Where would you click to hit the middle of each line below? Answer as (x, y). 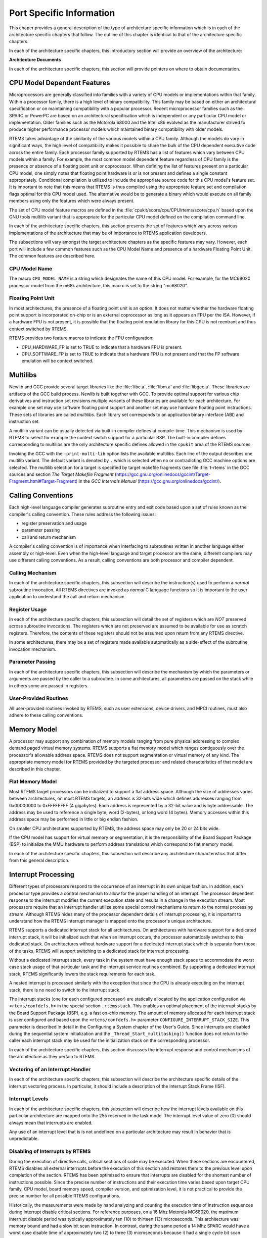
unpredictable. (24, 1138)
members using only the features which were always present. (72, 201)
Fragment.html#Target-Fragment (43, 481)
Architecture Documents (35, 60)
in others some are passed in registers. (49, 685)
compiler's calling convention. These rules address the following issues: (83, 514)
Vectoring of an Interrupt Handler (50, 1069)
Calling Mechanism (33, 573)
